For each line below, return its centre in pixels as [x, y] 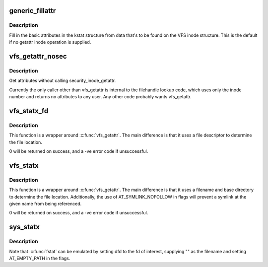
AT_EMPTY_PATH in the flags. [40, 258]
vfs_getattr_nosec [38, 56]
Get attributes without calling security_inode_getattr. [63, 81]
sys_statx [24, 227]
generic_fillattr [33, 11]
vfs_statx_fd [29, 111]
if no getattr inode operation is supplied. [50, 42]
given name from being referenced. [45, 203]
